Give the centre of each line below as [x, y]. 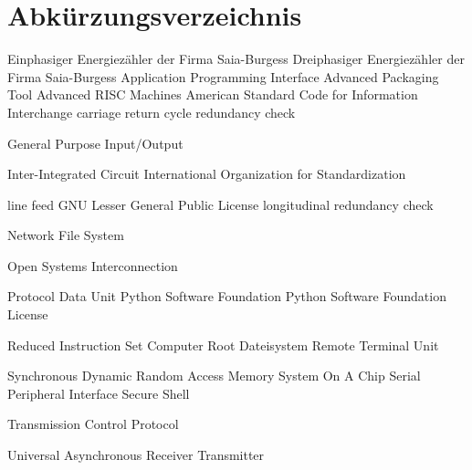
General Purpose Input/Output [95, 143]
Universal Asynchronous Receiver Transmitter [136, 455]
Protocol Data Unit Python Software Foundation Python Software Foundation [227, 296]
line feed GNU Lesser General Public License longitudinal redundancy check [220, 204]
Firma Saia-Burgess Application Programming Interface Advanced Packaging [223, 76]
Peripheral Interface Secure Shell [99, 393]
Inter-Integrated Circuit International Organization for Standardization [207, 174]
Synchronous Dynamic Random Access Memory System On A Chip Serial [214, 376]
